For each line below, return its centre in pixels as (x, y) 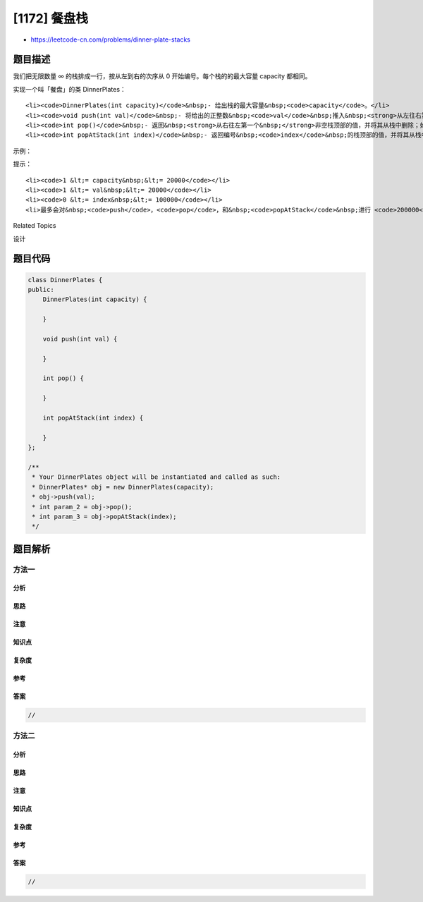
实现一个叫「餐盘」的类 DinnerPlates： (69, 89)
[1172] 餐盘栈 (50, 18)
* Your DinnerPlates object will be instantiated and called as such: (157, 477)
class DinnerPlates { (65, 280)
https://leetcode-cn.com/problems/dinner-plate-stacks (110, 39)
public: (41, 290)
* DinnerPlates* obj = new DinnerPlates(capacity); (123, 487)
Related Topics (35, 226)
